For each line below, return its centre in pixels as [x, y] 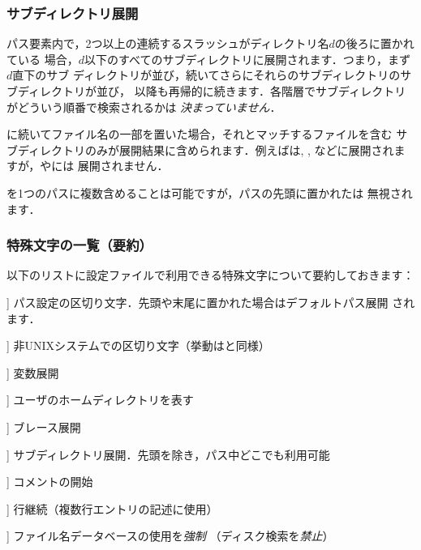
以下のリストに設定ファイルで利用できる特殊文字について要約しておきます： [210, 275]
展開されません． [123, 166]
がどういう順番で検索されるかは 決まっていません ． [144, 107]
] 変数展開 [33, 372]
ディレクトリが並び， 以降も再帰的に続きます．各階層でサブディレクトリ [212, 91]
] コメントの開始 [50, 482]
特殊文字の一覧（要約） [79, 245]
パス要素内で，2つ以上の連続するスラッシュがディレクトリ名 [168, 43]
